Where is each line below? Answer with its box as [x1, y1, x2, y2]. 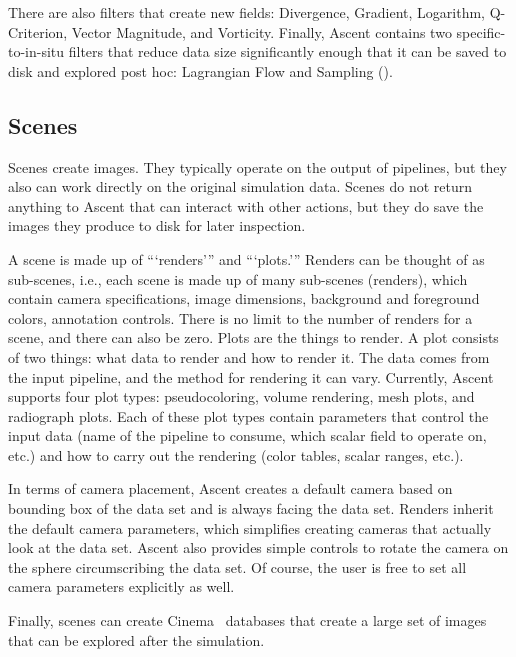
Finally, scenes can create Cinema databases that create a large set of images [8, 610, 487, 631]
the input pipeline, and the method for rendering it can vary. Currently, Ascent [8, 366, 494, 387]
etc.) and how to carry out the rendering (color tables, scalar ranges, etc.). [8, 444, 464, 465]
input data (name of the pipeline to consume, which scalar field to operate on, [8, 425, 487, 446]
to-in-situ [8, 41, 65, 62]
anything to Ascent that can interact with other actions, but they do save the [8, 195, 484, 216]
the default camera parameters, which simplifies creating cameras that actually [8, 517, 492, 538]
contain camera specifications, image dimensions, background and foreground [8, 288, 480, 309]
